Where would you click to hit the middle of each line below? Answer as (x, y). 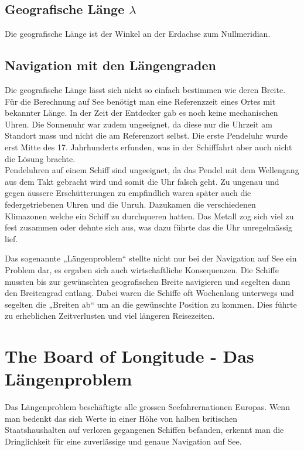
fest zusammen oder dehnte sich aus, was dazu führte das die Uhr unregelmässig (149, 227)
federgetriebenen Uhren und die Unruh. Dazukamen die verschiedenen (130, 204)
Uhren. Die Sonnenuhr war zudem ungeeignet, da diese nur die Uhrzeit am (139, 124)
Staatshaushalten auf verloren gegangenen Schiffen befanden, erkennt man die (144, 430)
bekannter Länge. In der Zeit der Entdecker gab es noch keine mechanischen (141, 113)
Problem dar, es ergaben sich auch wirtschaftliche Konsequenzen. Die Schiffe (142, 269)
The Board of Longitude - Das (129, 356)
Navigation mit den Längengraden (110, 65)
